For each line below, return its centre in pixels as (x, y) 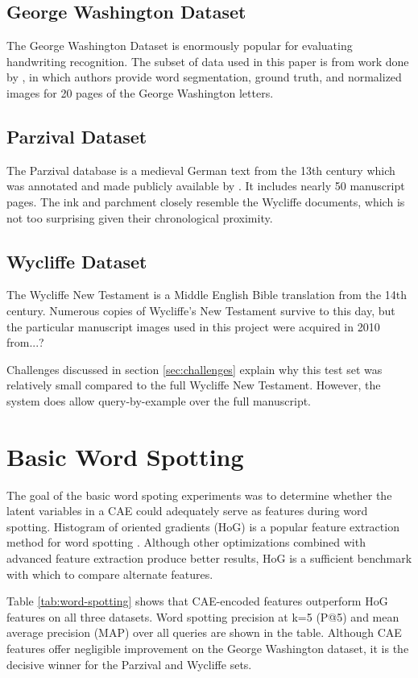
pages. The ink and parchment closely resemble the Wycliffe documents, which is (206, 201)
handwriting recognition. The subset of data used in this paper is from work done (208, 61)
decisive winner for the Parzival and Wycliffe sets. (129, 664)
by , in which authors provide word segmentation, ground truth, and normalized (204, 77)
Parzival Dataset (77, 136)
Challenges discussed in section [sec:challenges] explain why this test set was (195, 369)
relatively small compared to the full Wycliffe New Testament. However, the (194, 385)
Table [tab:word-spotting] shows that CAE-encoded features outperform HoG (197, 601)
